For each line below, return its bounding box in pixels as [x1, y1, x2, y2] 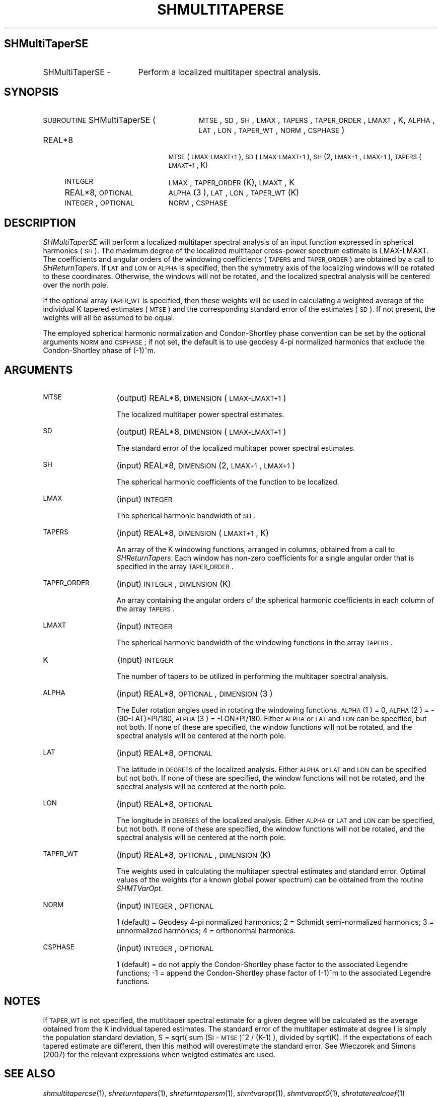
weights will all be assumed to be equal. [43, 313, 175, 322]
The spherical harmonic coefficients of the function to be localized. [116, 477, 339, 487]
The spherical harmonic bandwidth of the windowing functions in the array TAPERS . [116, 638, 393, 647]
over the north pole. [43, 281, 108, 290]
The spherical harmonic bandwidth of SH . [116, 511, 255, 520]
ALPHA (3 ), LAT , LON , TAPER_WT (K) [168, 187, 300, 198]
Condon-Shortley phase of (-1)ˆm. [43, 346, 156, 355]
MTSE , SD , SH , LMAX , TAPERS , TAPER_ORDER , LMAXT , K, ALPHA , [198, 115, 435, 125]
